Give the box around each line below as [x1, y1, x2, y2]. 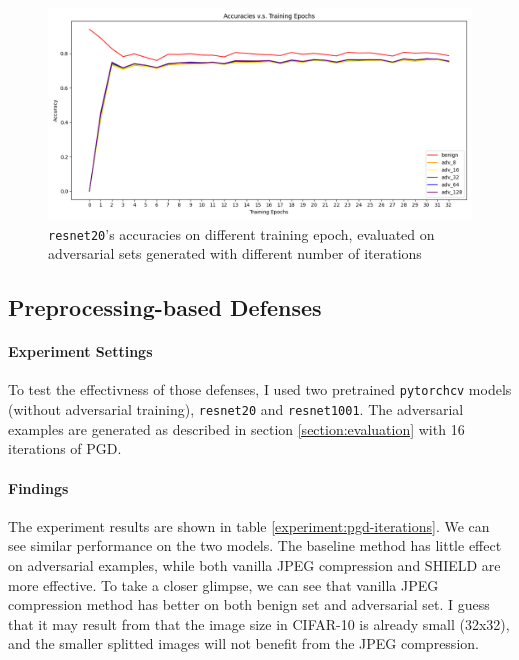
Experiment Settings [8, 341, 153, 362]
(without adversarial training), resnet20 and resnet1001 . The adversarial [8, 399, 464, 420]
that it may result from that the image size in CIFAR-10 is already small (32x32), [8, 613, 510, 634]
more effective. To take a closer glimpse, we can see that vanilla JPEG [8, 574, 439, 595]
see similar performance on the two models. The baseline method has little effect [8, 535, 502, 556]
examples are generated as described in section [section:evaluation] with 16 [8, 418, 465, 439]
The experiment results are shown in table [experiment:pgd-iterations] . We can [8, 515, 490, 536]
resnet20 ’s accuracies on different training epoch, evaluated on [48, 223, 435, 244]
